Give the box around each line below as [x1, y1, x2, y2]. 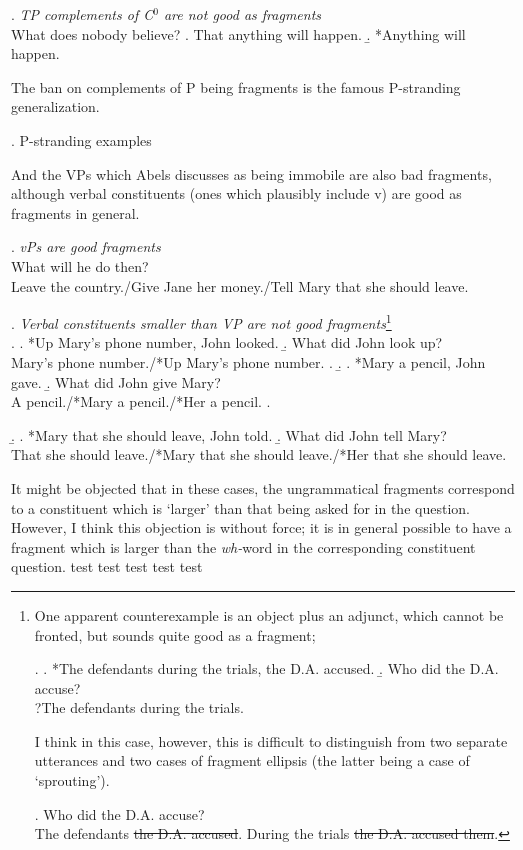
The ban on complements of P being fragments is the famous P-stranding [11, 76, 461, 97]
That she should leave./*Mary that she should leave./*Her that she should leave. [11, 444, 507, 465]
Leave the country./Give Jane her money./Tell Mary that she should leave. [11, 275, 469, 296]
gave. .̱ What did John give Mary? [11, 371, 221, 392]
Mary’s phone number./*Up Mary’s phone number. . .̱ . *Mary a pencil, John [11, 351, 486, 372]
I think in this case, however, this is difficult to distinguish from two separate [34, 730, 508, 751]
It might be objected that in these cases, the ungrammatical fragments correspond [11, 477, 515, 498]
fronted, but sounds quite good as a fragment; [34, 624, 316, 645]
